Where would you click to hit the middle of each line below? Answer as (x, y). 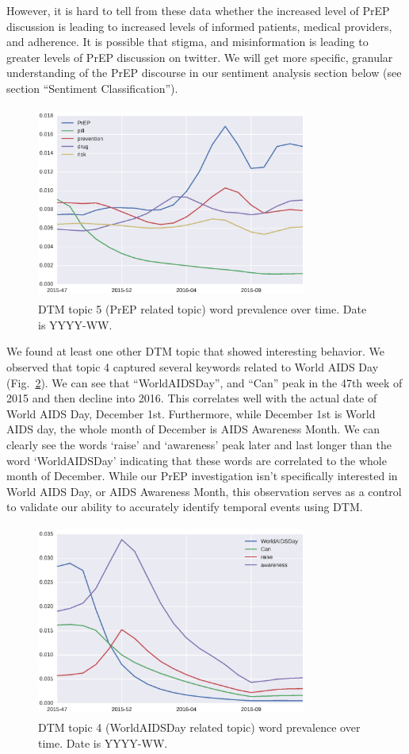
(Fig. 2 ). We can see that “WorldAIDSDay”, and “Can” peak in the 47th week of (204, 382)
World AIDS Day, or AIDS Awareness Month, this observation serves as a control (204, 491)
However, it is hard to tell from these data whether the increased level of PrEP (198, 10)
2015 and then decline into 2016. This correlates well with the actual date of (192, 398)
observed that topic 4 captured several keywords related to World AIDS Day (193, 366)
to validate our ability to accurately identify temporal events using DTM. (185, 507)
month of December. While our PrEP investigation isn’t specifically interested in (202, 476)
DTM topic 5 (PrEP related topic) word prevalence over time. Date (203, 309)
